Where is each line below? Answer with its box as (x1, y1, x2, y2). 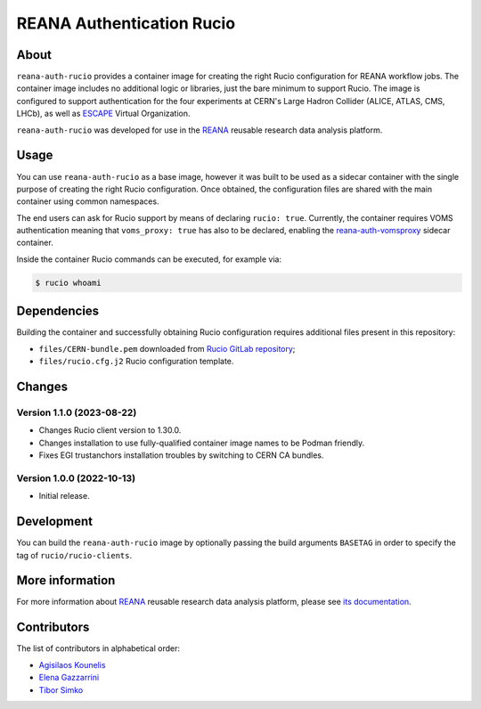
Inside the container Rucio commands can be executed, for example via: (16, 254, 282, 265)
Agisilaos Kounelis (38, 659, 106, 670)
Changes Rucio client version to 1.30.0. (38, 425, 182, 436)
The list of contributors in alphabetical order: (16, 643, 181, 654)
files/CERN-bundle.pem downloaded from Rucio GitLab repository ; (38, 343, 296, 354)
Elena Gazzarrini (38, 672, 100, 683)
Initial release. (38, 491, 90, 501)
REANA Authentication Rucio (16, 13, 236, 33)
